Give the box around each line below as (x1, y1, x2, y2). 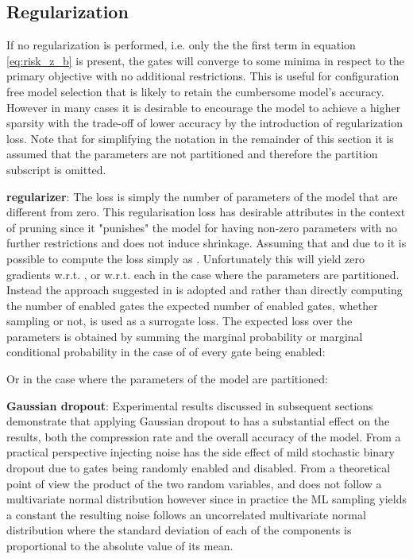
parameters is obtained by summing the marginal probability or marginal (6, 328, 363, 344)
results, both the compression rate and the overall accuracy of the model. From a (6, 428, 401, 444)
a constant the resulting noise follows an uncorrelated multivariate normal (6, 506, 366, 522)
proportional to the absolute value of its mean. (6, 538, 234, 554)
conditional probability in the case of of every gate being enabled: (6, 344, 326, 360)
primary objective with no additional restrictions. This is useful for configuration (6, 68, 399, 84)
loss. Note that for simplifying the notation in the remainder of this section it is (6, 130, 394, 146)
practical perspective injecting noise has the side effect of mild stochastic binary (6, 444, 395, 460)
